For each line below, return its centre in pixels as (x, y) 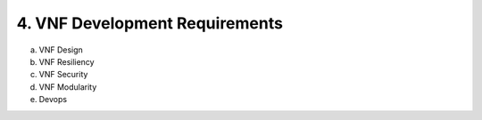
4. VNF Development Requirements (150, 23)
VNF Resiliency (66, 61)
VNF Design (61, 50)
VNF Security (63, 75)
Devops (53, 100)
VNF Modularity (68, 87)
